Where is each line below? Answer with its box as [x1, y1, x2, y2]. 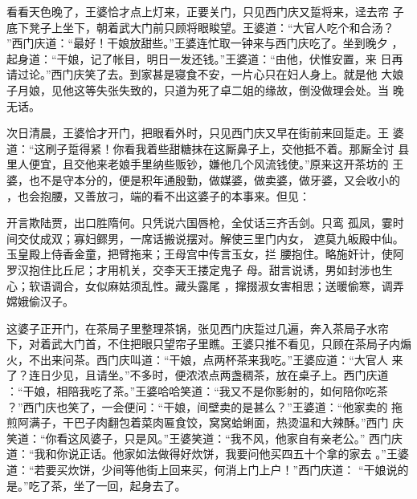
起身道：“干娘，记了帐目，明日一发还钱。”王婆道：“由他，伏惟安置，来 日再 [6, 50, 403, 67]
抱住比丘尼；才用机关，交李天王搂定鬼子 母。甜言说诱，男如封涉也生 [28, 261, 393, 278]
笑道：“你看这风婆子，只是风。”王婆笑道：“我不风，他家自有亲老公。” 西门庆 [6, 429, 403, 446]
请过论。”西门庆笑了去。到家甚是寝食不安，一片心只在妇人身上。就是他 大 [6, 66, 393, 83]
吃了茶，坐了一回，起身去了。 [28, 477, 186, 493]
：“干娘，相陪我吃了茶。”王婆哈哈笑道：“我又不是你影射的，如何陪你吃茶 [6, 383, 388, 400]
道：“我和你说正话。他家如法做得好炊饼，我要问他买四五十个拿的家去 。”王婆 [6, 445, 409, 462]
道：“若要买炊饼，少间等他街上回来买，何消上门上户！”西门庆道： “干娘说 [6, 461, 398, 478]
